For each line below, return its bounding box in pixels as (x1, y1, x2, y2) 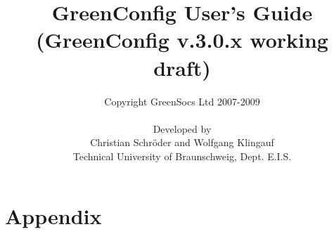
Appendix (5, 202, 102, 230)
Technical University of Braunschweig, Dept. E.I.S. (72, 148, 292, 163)
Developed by (153, 121, 212, 136)
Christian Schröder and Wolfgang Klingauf (90, 135, 274, 150)
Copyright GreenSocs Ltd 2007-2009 (104, 93, 260, 108)
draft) (153, 53, 211, 82)
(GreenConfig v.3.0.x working (36, 25, 328, 54)
